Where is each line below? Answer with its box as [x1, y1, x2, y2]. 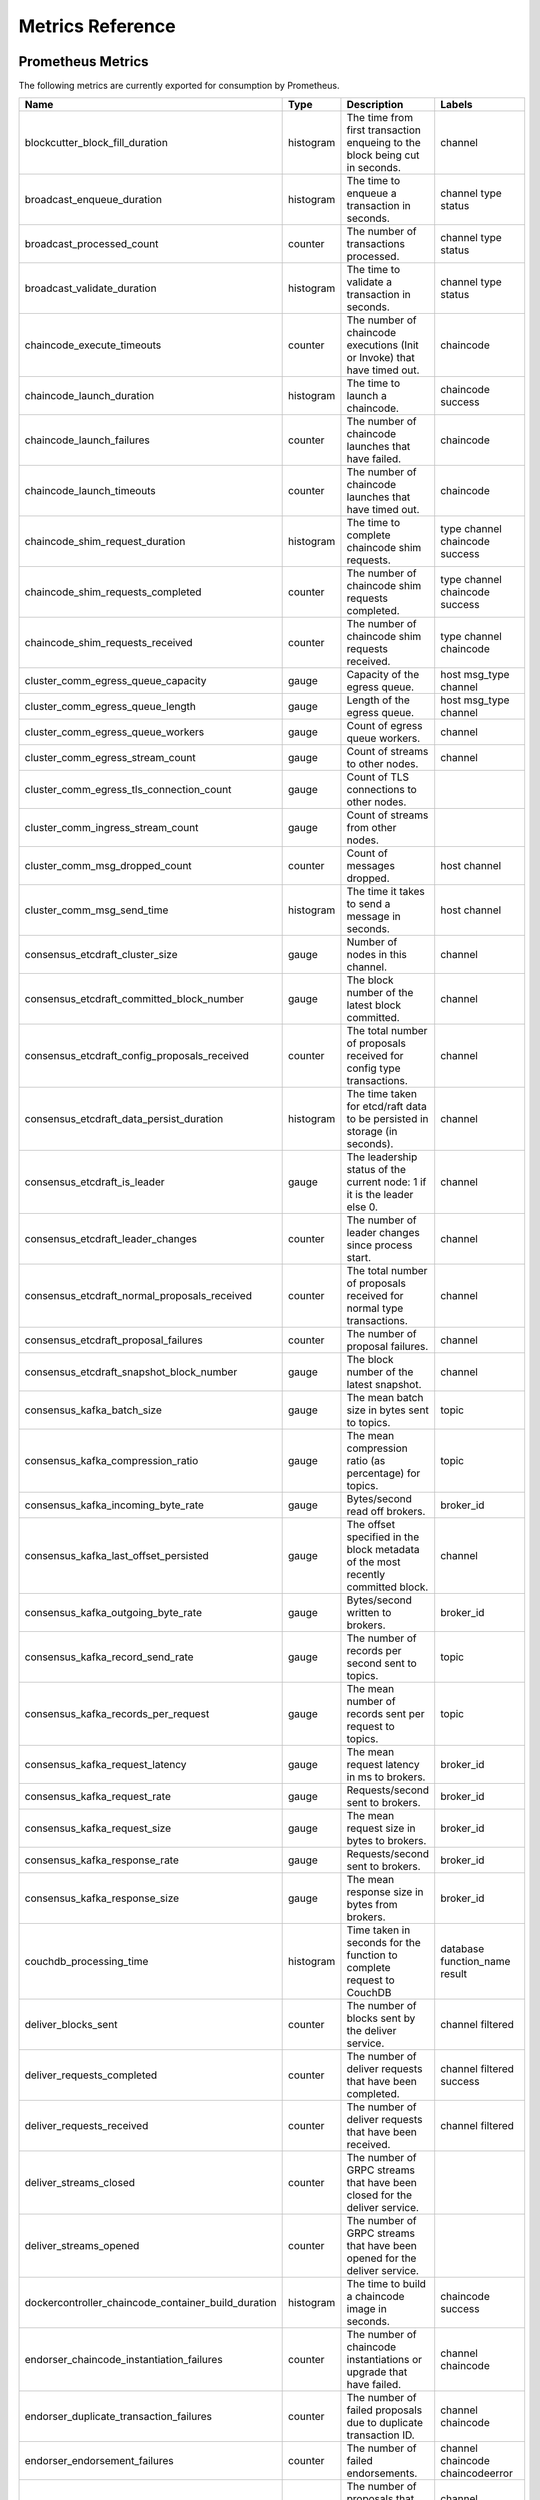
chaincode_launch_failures [24, 433, 150, 447]
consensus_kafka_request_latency [24, 1758, 187, 1772]
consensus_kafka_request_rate [24, 1790, 172, 1804]
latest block [346, 998, 402, 1012]
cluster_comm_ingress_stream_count [24, 821, 199, 835]
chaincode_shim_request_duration [24, 535, 186, 549]
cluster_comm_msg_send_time [24, 903, 169, 917]
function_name [440, 1955, 511, 1969]
